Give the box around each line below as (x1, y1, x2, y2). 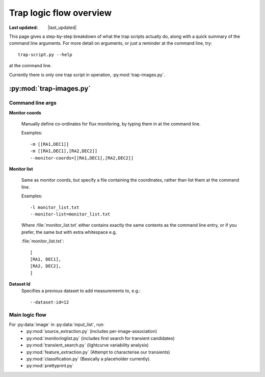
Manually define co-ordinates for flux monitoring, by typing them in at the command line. (21, 121, 201, 127)
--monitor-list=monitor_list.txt (30, 211, 110, 217)
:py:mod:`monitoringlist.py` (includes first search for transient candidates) (26, 335, 175, 341)
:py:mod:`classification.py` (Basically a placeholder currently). (26, 356, 151, 362)
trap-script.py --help (18, 52, 73, 57)
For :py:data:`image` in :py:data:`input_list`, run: (9, 322, 105, 327)
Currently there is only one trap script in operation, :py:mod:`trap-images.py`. (9, 72, 165, 78)
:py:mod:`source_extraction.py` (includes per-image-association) (26, 328, 157, 334)
